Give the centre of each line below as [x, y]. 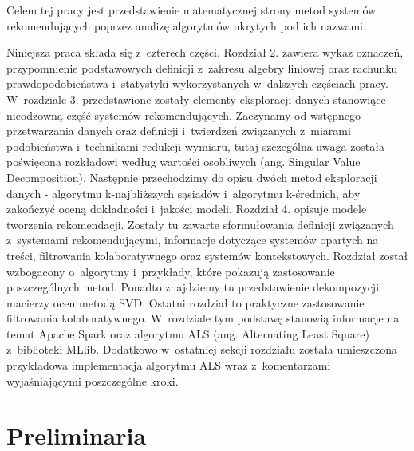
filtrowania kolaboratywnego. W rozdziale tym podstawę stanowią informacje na [203, 318]
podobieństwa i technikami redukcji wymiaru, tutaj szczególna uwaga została [196, 146]
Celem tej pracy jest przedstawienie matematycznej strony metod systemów [191, 10]
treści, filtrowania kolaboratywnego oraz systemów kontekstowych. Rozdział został [207, 255]
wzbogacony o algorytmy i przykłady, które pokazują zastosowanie [171, 271]
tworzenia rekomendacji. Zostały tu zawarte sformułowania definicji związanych [200, 224]
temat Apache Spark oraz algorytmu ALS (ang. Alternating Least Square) [188, 333]
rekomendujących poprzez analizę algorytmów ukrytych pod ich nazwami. [186, 25]
